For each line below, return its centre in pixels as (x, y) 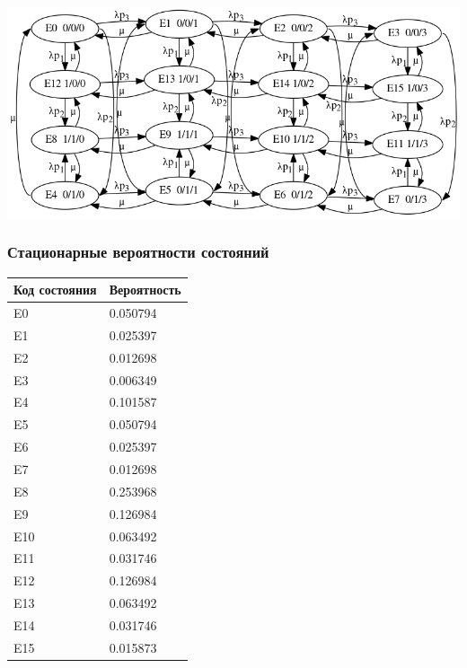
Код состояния (55, 290)
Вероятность (145, 290)
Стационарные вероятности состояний (138, 252)
